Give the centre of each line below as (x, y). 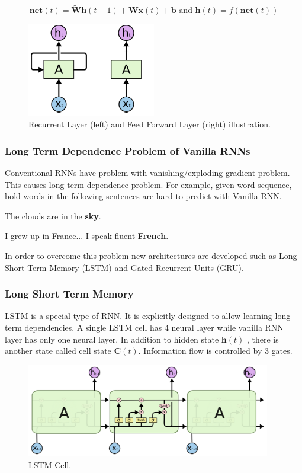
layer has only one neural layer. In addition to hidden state (112, 339)
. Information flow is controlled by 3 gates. (215, 351)
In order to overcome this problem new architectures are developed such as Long (151, 255)
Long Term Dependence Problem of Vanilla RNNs (128, 150)
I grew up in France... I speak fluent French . (87, 236)
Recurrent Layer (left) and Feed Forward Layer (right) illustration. (150, 124)
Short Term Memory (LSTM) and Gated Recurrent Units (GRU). (124, 267)
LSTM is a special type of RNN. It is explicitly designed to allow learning (139, 316)
